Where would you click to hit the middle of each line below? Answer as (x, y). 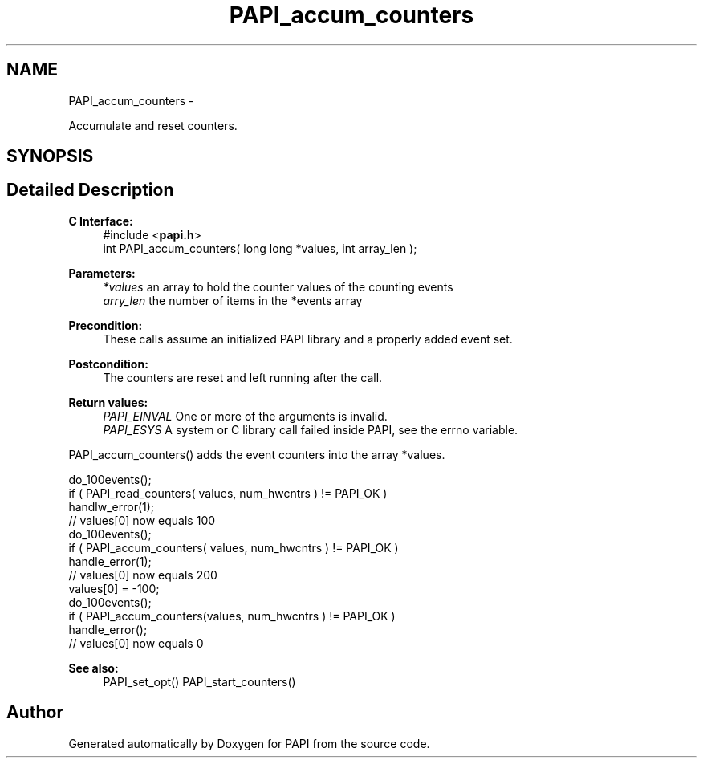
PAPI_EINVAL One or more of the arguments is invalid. (245, 416)
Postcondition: (108, 364)
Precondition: (106, 325)
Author (35, 713)
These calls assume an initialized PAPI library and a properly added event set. (308, 339)
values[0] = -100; (114, 588)
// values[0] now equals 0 (136, 643)
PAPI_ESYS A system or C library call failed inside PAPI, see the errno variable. (311, 429)
